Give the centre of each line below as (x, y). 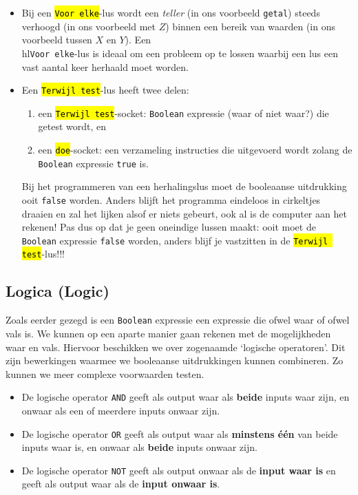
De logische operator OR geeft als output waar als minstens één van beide (180, 433)
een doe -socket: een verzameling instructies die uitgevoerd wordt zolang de (195, 149)
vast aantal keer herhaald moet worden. (105, 66)
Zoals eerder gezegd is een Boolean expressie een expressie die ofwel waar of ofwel (178, 320)
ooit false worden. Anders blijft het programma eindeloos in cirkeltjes (171, 199)
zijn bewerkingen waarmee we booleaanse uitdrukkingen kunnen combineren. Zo (175, 360)
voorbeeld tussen (57, 40)
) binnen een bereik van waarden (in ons (250, 26)
